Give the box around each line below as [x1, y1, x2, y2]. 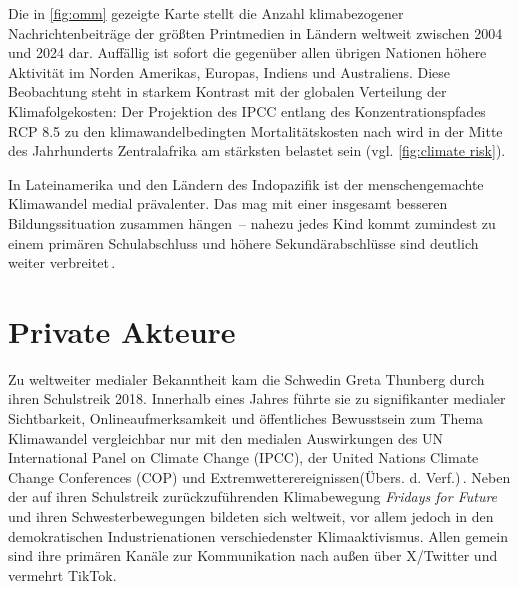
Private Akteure [8, 310, 236, 351]
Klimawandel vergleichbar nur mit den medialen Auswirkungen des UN [8, 427, 444, 448]
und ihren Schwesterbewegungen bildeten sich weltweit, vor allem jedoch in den [8, 506, 494, 526]
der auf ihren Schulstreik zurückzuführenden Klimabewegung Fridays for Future [8, 486, 498, 507]
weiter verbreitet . [8, 252, 116, 273]
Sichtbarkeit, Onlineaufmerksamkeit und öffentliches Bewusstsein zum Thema [8, 408, 484, 429]
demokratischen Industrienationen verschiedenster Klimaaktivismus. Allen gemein [8, 525, 508, 546]
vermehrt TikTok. [8, 564, 117, 585]
